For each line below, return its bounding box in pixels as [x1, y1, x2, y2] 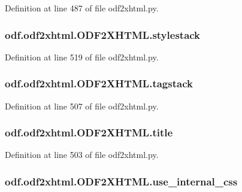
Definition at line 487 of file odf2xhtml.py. [5, 2, 159, 14]
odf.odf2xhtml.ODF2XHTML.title [5, 125, 173, 140]
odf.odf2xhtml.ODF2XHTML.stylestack [5, 27, 201, 42]
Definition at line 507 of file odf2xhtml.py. [5, 99, 159, 112]
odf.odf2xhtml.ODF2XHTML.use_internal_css [5, 173, 238, 188]
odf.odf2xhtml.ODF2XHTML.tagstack [5, 76, 193, 91]
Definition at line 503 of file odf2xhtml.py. [5, 148, 159, 161]
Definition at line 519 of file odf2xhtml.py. [5, 50, 159, 63]
